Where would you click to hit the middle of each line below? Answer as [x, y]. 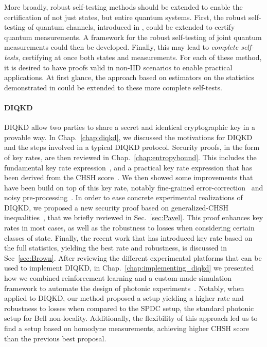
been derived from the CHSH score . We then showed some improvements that [129, 177]
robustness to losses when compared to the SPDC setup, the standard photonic [129, 308]
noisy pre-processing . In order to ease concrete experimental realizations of [123, 197]
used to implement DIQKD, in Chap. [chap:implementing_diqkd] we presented [129, 268]
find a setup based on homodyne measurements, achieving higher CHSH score [127, 328]
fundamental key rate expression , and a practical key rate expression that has [128, 167]
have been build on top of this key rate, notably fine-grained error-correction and [134, 187]
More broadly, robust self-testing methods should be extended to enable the [123, 7]
